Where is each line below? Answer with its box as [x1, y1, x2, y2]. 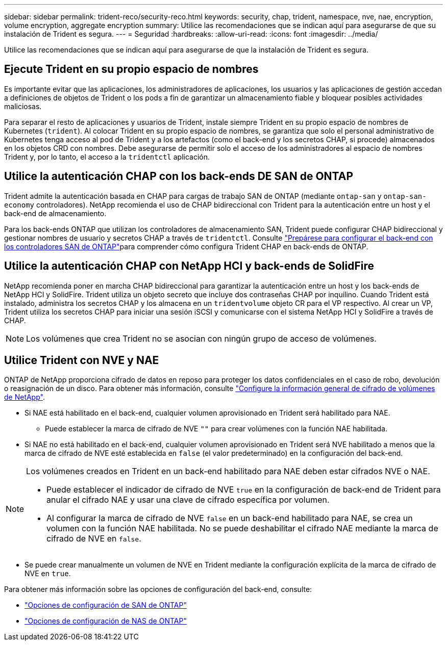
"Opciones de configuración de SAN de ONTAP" [24, 601, 187, 610]
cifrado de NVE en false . [46, 533, 141, 544]
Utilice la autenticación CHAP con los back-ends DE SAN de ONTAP [4, 170, 354, 183]
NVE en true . [24, 569, 71, 578]
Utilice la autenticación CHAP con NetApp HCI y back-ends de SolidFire [4, 260, 374, 273]
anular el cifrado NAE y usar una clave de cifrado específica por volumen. [46, 495, 330, 505]
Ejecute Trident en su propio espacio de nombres [4, 63, 259, 76]
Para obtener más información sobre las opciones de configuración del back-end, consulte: [4, 585, 312, 594]
